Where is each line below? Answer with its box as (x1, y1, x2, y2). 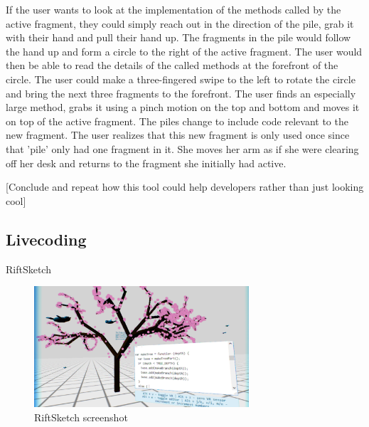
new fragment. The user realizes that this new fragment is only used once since (6, 127, 350, 142)
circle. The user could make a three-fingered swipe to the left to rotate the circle (6, 71, 355, 86)
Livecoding (6, 228, 87, 250)
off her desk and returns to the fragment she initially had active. (6, 155, 287, 170)
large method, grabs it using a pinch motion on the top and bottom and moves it (6, 100, 360, 115)
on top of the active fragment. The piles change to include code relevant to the (6, 113, 348, 128)
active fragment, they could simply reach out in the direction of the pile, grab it (6, 16, 354, 31)
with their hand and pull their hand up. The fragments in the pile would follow (6, 30, 351, 45)
